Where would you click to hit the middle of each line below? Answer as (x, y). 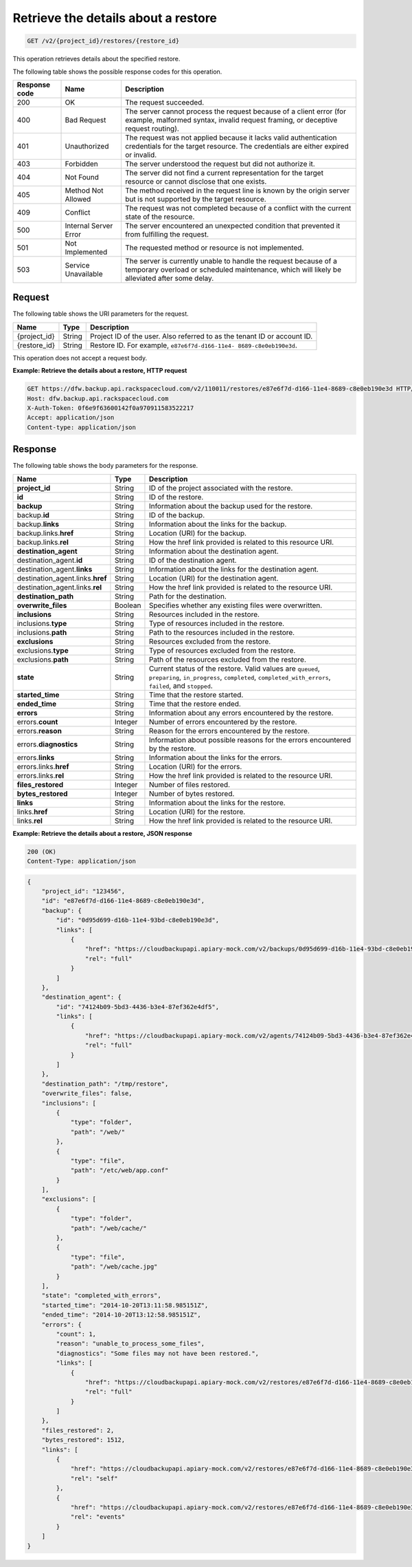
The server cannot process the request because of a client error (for (236, 111)
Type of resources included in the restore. (217, 623)
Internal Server (89, 226)
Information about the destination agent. (214, 551)
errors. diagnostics (47, 744)
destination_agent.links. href (62, 578)
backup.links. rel (43, 542)
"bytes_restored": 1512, (83, 1440)
